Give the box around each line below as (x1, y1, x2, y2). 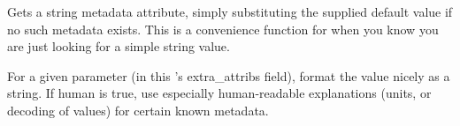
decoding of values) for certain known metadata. (7, 100, 269, 119)
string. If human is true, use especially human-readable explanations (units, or (7, 84, 432, 102)
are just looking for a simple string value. (7, 37, 230, 56)
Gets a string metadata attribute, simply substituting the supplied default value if (7, 3, 453, 20)
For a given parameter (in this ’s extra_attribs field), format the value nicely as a (7, 66, 450, 85)
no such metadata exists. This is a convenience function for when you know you (7, 19, 439, 38)
